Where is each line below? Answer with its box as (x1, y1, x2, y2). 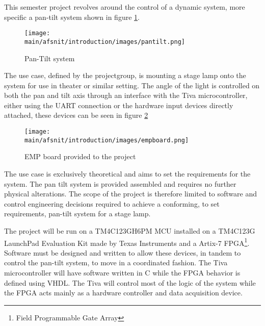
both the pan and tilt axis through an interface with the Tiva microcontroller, (4, 90, 248, 101)
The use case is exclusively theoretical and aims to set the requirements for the (4, 168, 251, 179)
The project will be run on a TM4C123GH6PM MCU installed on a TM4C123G (4, 225, 255, 236)
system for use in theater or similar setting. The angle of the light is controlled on (4, 80, 260, 90)
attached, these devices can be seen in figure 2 (4, 110, 148, 120)
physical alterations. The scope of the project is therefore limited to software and (4, 188, 257, 199)
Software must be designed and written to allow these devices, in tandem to (4, 247, 241, 258)
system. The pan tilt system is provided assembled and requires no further (4, 178, 236, 189)
